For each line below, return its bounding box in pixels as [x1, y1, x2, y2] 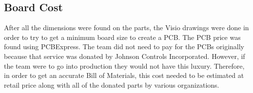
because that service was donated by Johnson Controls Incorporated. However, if [4, 51, 245, 61]
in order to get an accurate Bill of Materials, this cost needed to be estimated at [4, 70, 244, 80]
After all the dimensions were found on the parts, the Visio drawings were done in [4, 22, 249, 33]
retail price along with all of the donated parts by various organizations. [4, 79, 219, 90]
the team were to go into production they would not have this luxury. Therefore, [4, 60, 245, 71]
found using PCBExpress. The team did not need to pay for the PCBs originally [4, 41, 244, 52]
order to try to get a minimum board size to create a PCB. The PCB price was [4, 32, 241, 42]
